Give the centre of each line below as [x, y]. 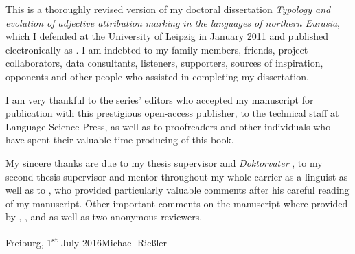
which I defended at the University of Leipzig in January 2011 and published [167, 36]
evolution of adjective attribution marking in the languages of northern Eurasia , [173, 22]
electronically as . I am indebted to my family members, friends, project [157, 49]
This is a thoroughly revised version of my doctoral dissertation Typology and [168, 9]
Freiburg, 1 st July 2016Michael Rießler [87, 241]
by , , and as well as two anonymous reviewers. [104, 217]
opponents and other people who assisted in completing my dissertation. [157, 76]
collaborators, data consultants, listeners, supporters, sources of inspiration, [164, 63]
